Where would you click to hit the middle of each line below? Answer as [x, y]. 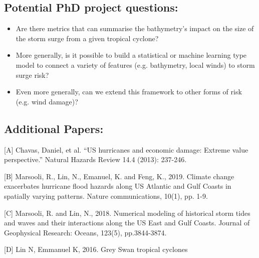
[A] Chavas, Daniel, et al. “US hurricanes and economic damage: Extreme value [126, 149]
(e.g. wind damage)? [47, 101]
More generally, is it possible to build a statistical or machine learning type [131, 55]
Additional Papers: [54, 128]
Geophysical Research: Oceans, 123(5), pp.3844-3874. [85, 232]
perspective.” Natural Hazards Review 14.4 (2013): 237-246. [95, 159]
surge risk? [32, 75]
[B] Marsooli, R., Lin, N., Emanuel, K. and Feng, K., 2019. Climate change [119, 176]
